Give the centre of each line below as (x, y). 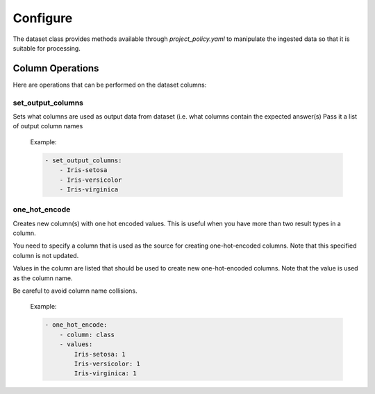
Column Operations (56, 68)
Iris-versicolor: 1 (107, 363)
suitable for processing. (47, 48)
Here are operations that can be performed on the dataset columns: (110, 85)
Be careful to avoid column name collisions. (75, 291)
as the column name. (43, 278)
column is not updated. (46, 255)
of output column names (48, 126)
